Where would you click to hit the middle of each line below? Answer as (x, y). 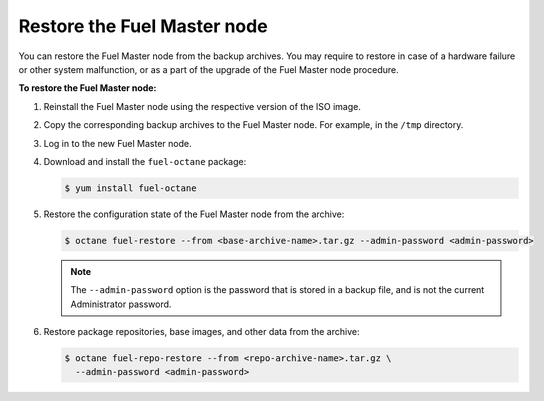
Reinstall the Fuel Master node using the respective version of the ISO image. (202, 106)
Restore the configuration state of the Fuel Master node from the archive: (194, 214)
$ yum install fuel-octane (130, 188)
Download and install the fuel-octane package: (145, 161)
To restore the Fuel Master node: (87, 88)
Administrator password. (121, 304)
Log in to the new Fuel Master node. (117, 143)
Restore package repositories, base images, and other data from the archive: (201, 331)
